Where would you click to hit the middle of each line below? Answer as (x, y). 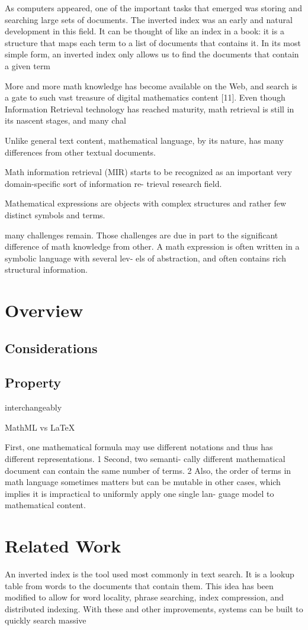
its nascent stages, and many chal (65, 120)
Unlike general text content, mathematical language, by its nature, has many (144, 140)
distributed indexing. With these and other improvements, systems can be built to (154, 608)
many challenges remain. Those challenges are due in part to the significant (142, 235)
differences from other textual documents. (80, 152)
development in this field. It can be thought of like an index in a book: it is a (145, 31)
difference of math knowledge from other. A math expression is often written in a (152, 246)
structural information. (46, 269)
